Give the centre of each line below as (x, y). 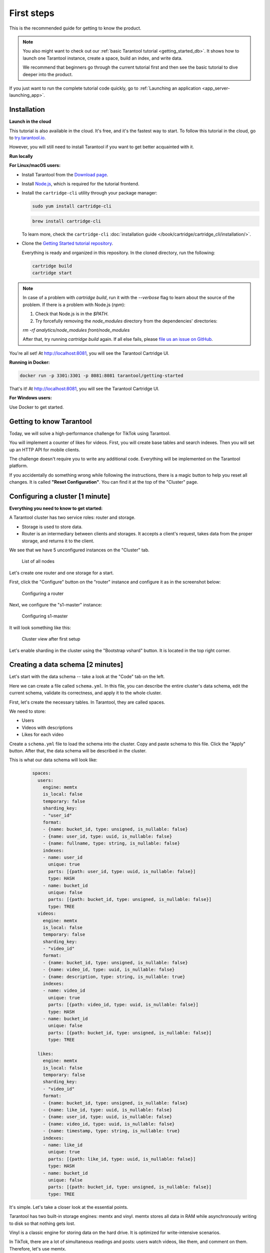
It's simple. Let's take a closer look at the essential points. (69, 1207)
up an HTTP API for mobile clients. (45, 450)
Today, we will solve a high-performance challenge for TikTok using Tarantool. (90, 433)
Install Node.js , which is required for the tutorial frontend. (80, 183)
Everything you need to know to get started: (56, 508)
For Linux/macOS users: (35, 165)
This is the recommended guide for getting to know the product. (75, 28)
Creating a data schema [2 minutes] (66, 665)
